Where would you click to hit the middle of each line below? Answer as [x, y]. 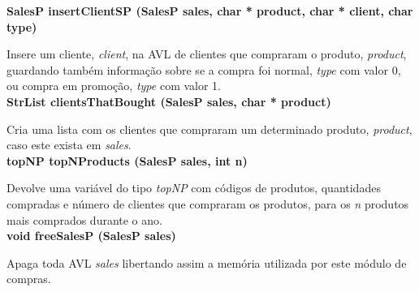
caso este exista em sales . [69, 145]
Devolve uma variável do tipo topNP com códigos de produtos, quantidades [194, 188]
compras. [29, 279]
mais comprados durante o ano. [84, 219]
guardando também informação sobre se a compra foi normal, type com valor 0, [204, 69]
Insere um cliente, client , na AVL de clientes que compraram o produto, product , [207, 54]
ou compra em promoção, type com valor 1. [114, 86]
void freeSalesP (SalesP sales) [91, 236]
